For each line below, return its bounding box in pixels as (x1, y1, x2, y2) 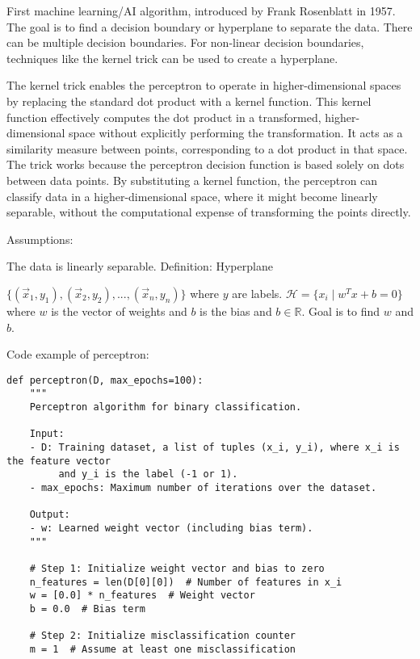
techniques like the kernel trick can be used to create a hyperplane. (6, 49, 338, 66)
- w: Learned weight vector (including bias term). (29, 522, 313, 534)
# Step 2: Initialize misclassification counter (29, 630, 296, 642)
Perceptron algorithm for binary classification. (29, 401, 302, 413)
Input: (29, 428, 65, 440)
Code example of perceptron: (6, 346, 149, 363)
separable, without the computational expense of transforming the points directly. (6, 204, 411, 220)
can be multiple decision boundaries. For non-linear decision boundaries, (6, 34, 364, 51)
